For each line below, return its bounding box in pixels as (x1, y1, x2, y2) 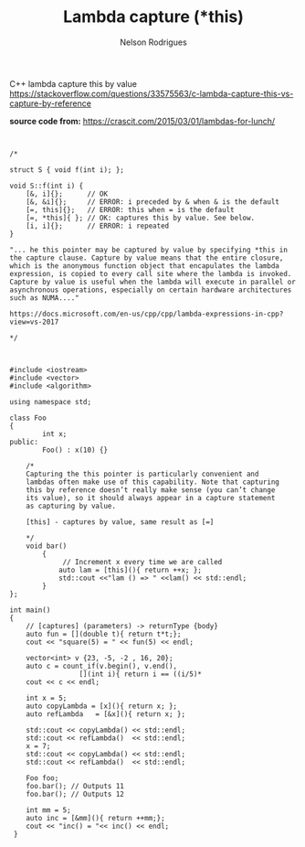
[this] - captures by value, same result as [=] (26, 517, 215, 527)
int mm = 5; (26, 805, 71, 815)
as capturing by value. (26, 501, 117, 510)
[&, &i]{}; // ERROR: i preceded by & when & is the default (26, 197, 280, 207)
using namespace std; (9, 397, 92, 406)
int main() (9, 606, 51, 615)
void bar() (26, 541, 68, 551)
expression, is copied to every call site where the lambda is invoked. (9, 269, 292, 278)
